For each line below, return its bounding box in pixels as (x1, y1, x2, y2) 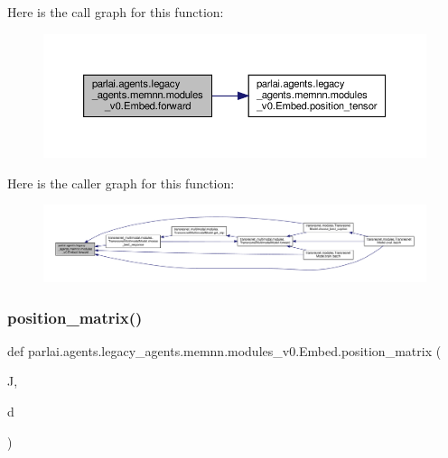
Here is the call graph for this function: (7, 3, 224, 21)
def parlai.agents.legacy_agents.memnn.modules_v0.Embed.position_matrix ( (7, 341, 442, 360)
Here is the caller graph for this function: (7, 173, 235, 192)
